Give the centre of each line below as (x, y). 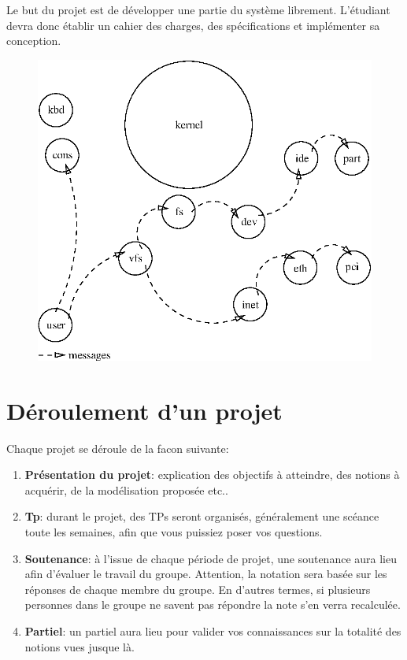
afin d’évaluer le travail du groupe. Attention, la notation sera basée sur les (206, 574)
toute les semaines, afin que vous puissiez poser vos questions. (174, 531)
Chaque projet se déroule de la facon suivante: (118, 448)
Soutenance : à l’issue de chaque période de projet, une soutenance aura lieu (211, 558)
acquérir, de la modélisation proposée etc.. (126, 489)
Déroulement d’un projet (144, 410)
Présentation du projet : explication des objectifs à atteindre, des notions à (212, 475)
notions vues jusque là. (80, 646)
